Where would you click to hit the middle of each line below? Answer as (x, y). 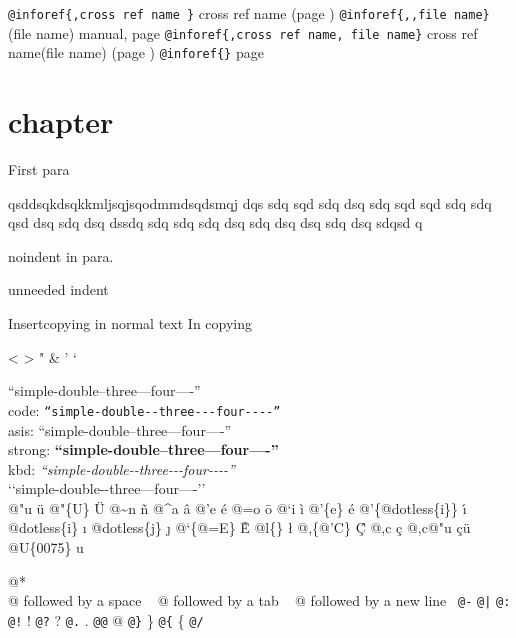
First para (39, 169)
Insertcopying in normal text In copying (130, 323)
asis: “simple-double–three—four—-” (120, 429)
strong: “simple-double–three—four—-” (143, 449)
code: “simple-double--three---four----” (144, 409)
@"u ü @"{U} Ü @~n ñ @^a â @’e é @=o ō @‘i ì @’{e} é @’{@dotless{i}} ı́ (237, 507)
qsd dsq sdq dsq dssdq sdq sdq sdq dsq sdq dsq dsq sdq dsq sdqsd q (215, 222)
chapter (61, 121)
